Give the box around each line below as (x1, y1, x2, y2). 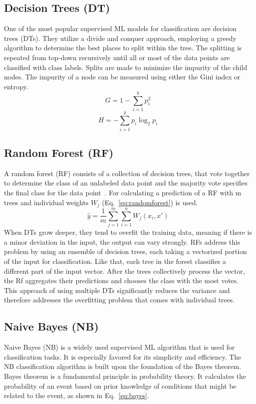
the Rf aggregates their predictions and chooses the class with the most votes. (4, 275, 239, 286)
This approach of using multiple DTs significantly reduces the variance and (4, 285, 230, 295)
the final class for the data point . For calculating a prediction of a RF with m (4, 187, 241, 197)
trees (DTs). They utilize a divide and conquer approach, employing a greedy (4, 33, 237, 43)
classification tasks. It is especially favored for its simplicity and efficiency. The (4, 351, 241, 362)
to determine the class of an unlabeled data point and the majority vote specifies (4, 178, 248, 188)
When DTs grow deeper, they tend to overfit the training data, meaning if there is (4, 227, 252, 237)
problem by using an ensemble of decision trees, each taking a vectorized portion (4, 246, 247, 257)
